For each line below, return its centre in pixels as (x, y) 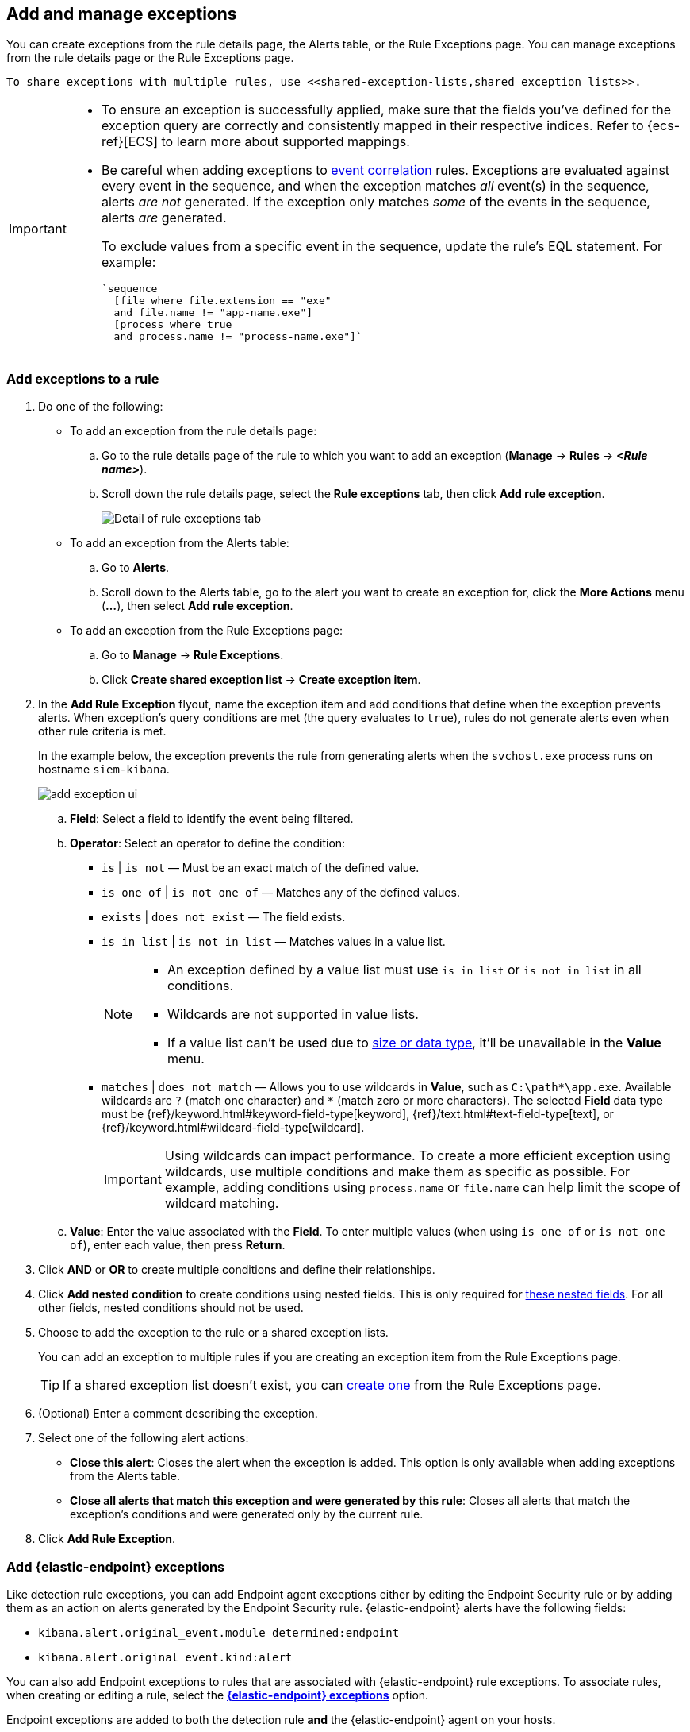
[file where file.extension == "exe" (222, 301)
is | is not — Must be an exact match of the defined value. (261, 868)
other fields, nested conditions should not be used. (171, 1308)
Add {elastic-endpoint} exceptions (116, 1566)
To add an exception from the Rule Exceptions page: (207, 631)
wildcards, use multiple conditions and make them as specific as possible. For (397, 1172)
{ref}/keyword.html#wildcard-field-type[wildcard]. (233, 1128)
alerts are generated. (164, 218)
